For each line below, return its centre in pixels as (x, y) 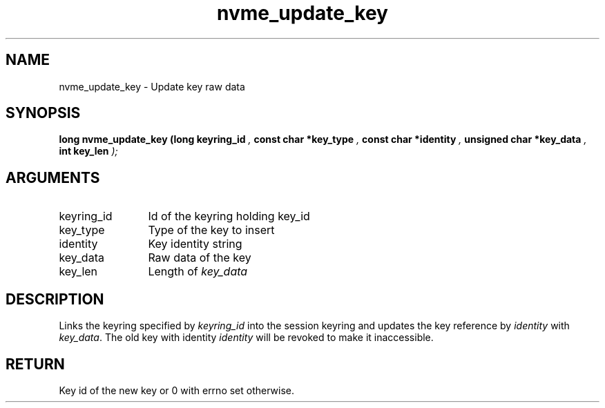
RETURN (35, 364)
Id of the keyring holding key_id (229, 216)
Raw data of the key (200, 258)
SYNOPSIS (43, 113)
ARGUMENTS (53, 177)
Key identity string (195, 244)
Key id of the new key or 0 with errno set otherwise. (177, 390)
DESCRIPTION (55, 299)
